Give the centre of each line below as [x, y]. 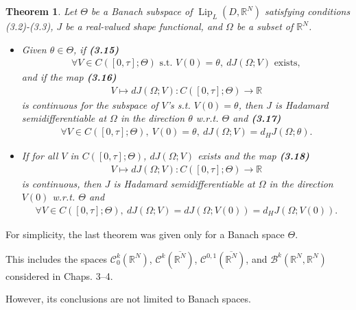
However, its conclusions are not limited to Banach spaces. [128, 299]
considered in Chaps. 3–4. [59, 275]
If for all [40, 156]
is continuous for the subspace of [90, 104]
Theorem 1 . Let [41, 11]
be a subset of [265, 26]
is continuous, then [61, 183]
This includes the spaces [57, 258]
